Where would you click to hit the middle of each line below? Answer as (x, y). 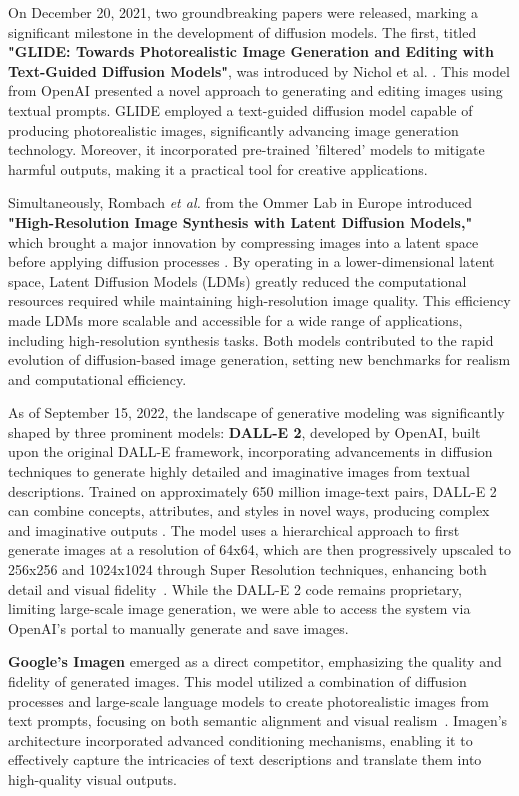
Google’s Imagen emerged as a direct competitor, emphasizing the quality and (255, 661)
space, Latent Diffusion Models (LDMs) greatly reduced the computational (237, 280)
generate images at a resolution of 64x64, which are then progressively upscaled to (259, 549)
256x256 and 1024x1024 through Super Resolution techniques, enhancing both (247, 569)
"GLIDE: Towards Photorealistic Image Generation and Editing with (251, 51)
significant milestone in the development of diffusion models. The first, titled (242, 31)
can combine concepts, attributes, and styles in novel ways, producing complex (249, 510)
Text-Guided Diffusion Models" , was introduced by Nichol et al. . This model (259, 70)
